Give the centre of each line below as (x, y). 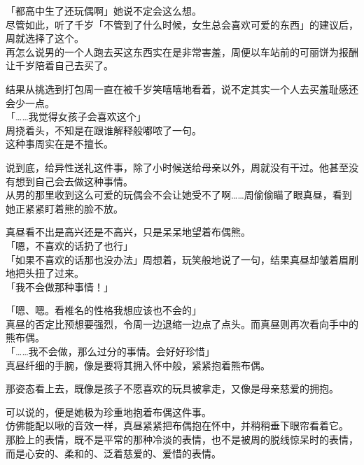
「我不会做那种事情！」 (59, 286)
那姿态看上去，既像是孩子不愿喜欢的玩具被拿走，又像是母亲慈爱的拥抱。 (172, 388)
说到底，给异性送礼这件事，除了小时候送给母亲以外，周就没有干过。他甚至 (177, 167)
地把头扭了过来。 (45, 273)
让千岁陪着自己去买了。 (59, 65)
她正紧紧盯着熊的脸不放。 (64, 208)
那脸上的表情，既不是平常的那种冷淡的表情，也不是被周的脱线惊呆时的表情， (182, 439)
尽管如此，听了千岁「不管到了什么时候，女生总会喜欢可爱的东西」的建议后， (182, 24)
